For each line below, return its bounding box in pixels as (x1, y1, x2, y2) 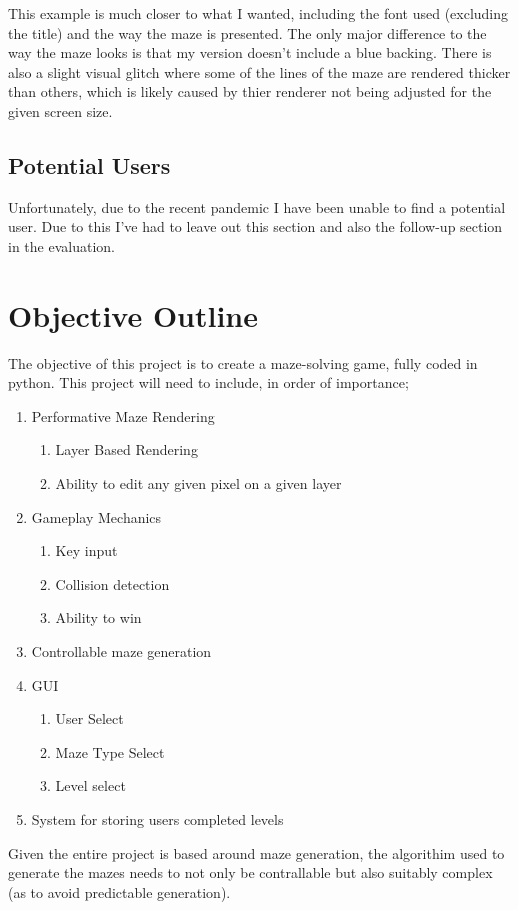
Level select (55, 775, 126, 796)
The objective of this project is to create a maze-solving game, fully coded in (8, 352, 478, 373)
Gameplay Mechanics (31, 506, 162, 527)
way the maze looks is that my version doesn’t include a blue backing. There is (8, 42, 492, 63)
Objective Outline (8, 294, 259, 335)
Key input (55, 540, 118, 561)
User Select (55, 708, 124, 729)
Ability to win (55, 607, 142, 628)
